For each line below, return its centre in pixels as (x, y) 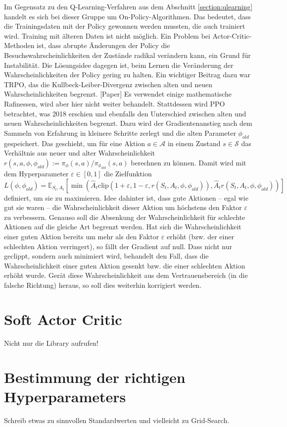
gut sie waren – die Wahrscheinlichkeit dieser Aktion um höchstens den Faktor (123, 207)
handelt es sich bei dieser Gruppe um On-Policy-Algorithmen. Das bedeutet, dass (127, 16)
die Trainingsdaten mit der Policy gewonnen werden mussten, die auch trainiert (125, 26)
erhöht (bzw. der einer (200, 237)
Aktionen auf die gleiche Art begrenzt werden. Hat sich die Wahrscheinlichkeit (123, 227)
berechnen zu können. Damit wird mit (189, 162)
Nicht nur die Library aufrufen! (51, 343)
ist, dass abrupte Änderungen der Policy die (103, 45)
